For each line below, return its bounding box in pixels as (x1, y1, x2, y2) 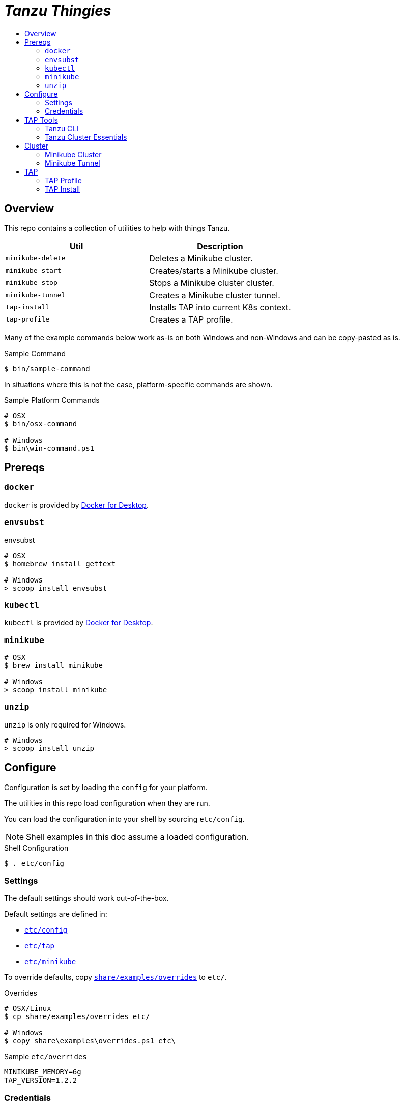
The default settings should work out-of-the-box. (4, 894, 169, 903)
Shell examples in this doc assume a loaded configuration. (26, 831, 249, 842)
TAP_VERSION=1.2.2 (4, 1076, 77, 1085)
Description (197, 241, 243, 251)
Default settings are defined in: (4, 910, 107, 919)
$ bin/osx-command (4, 419, 77, 428)
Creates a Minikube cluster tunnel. (149, 289, 280, 300)
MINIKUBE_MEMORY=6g (4, 1068, 81, 1077)
